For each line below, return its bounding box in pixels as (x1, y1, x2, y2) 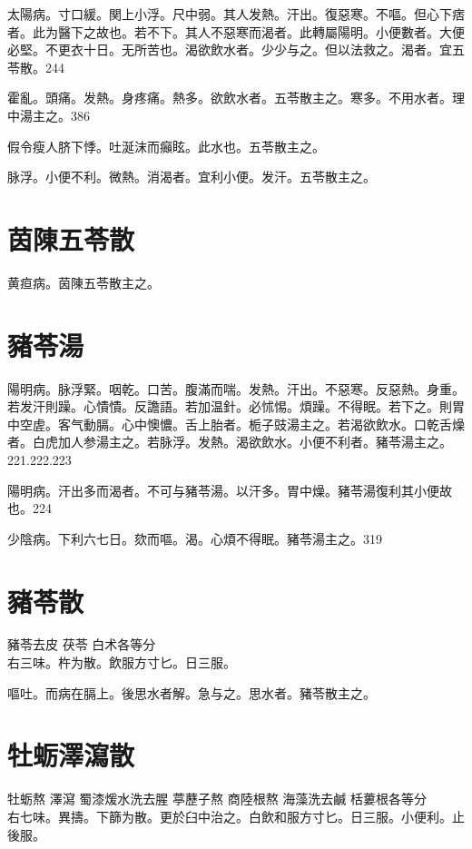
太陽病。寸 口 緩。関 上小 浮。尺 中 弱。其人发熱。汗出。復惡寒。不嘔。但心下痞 (7, 5, 465, 23)
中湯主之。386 (7, 105, 90, 124)
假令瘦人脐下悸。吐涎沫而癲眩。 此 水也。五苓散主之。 (7, 136, 325, 155)
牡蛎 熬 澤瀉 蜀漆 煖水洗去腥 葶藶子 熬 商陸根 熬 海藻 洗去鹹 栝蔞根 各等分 (7, 789, 428, 808)
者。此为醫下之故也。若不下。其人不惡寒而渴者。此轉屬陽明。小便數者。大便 (7, 22, 465, 41)
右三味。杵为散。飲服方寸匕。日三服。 (7, 653, 236, 672)
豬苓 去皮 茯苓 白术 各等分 (7, 635, 156, 654)
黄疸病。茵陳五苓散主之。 (7, 272, 160, 291)
